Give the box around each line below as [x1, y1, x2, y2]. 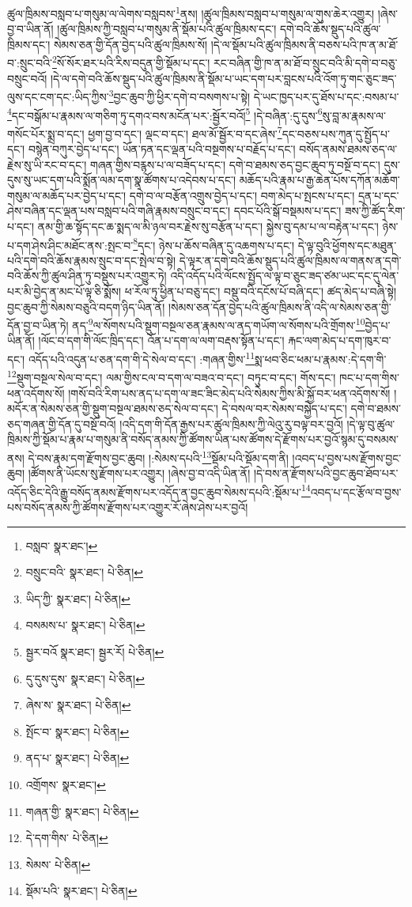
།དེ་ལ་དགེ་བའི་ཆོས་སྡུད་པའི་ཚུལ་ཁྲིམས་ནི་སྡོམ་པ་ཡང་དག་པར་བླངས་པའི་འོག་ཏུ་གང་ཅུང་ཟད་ [51, 70, 397, 86]
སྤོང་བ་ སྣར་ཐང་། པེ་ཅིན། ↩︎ [25, 723, 130, 739]
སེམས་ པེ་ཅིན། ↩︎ [25, 856, 91, 872]
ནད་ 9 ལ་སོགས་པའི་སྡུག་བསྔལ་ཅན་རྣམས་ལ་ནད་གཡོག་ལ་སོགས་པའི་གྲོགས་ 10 [72, 315, 365, 333]
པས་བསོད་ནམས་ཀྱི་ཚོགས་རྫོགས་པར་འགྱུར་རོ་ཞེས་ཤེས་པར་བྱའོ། [7, 499, 248, 516]
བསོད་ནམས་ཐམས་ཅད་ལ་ [299, 141, 398, 157]
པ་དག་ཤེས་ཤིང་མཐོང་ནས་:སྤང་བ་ [7, 236, 134, 253]
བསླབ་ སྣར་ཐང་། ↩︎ [25, 537, 98, 554]
